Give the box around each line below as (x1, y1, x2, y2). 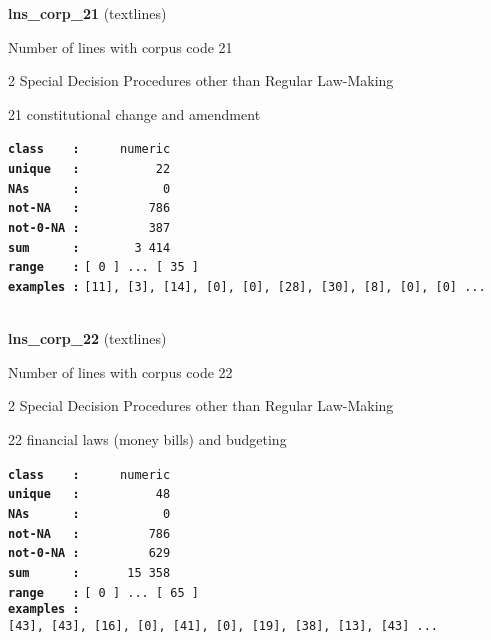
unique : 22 (8, 162, 171, 177)
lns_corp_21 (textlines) (8, 3, 167, 23)
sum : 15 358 (8, 565, 171, 580)
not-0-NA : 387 (8, 221, 171, 235)
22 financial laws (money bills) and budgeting (8, 429, 287, 449)
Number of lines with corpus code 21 (8, 36, 233, 57)
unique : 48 (8, 487, 171, 502)
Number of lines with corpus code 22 (8, 361, 233, 382)
